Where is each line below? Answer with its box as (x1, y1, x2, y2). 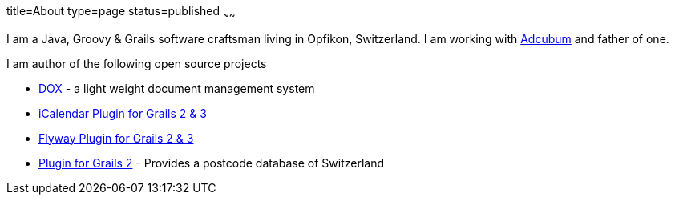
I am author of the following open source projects (6, 56, 267, 70)
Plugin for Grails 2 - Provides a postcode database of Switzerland (38, 155, 385, 170)
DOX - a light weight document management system (38, 81, 315, 95)
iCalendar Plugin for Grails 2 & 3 (38, 106, 207, 120)
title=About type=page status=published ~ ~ (6, 4, 236, 21)
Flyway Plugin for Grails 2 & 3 (38, 131, 194, 145)
